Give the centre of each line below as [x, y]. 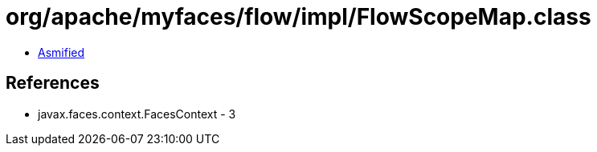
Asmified [61, 52]
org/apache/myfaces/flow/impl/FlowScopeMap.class [298, 17]
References [53, 83]
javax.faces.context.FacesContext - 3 [137, 114]
